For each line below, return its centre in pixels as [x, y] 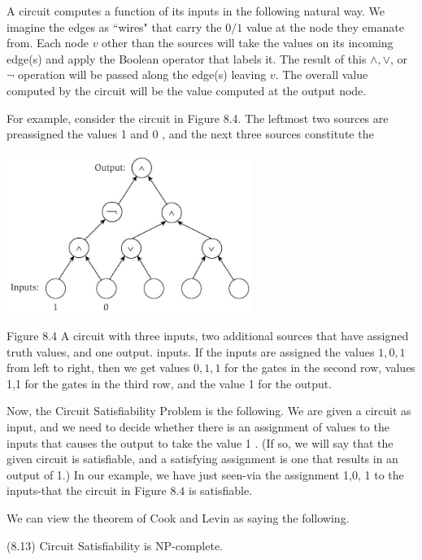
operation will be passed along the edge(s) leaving [142, 74]
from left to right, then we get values [98, 367]
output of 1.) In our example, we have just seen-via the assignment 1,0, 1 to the [205, 474]
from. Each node [48, 43]
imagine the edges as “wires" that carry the [114, 26]
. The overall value [322, 74]
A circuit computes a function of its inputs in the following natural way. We [196, 11]
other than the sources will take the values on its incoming [248, 43]
